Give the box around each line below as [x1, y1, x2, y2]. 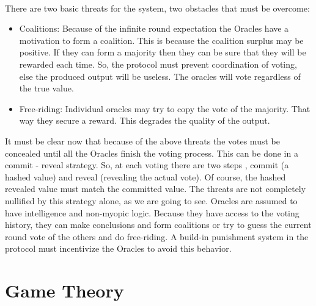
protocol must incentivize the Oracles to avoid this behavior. [5, 242, 232, 255]
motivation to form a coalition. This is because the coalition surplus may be [19, 34, 304, 46]
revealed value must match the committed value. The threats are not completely [5, 182, 306, 195]
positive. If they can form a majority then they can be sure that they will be [19, 46, 306, 59]
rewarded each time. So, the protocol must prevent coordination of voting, [19, 57, 297, 70]
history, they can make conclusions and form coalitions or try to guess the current [5, 218, 312, 231]
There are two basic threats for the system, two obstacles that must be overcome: [5, 1, 310, 14]
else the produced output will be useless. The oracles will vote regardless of [19, 69, 301, 82]
